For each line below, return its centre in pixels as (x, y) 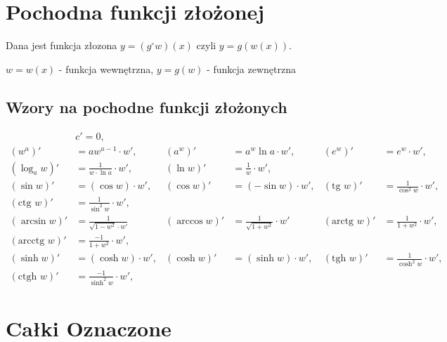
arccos (190, 222)
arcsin (33, 222)
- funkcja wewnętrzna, (106, 68)
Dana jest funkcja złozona (61, 45)
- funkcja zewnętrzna (251, 68)
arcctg (31, 241)
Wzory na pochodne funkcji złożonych (147, 106)
